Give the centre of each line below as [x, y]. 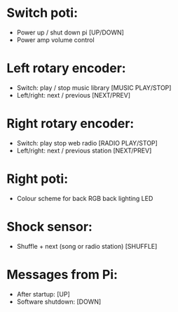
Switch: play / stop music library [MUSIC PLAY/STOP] [94, 87]
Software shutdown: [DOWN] [59, 301]
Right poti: [37, 179]
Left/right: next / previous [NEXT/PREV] [74, 95]
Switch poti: [42, 13]
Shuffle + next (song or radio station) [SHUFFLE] [87, 246]
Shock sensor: [49, 227]
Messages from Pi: [62, 274]
